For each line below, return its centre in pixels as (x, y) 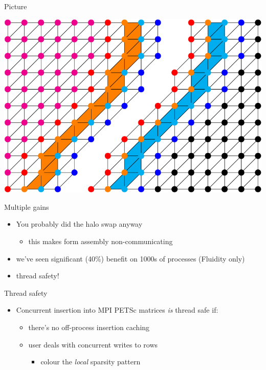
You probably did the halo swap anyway (79, 224)
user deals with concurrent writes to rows (93, 344)
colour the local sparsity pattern (91, 362)
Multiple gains (27, 206)
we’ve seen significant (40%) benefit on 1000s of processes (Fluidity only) (130, 258)
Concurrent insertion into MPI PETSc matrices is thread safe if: (117, 310)
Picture (16, 6)
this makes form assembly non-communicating (101, 241)
